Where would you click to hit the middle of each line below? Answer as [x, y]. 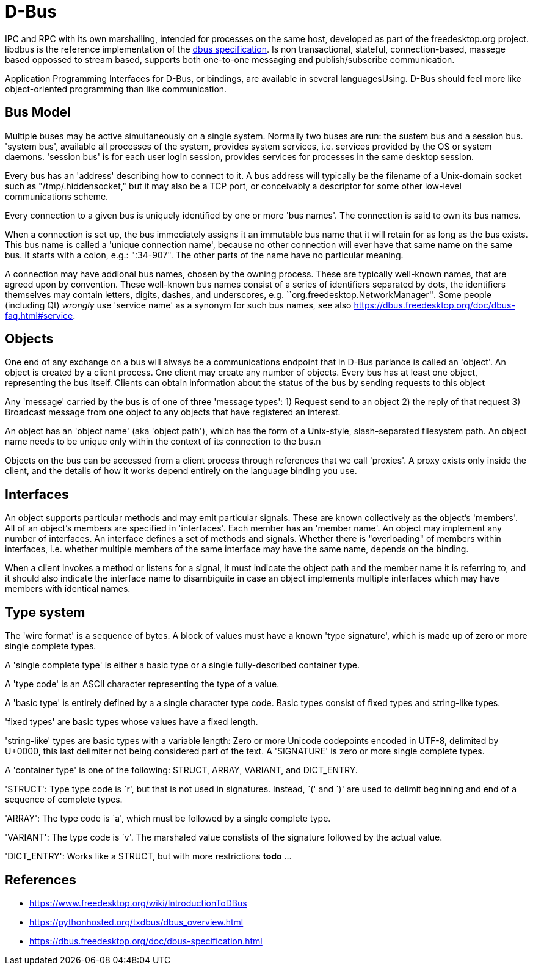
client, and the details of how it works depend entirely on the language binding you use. [181, 471]
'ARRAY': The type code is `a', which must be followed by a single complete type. [168, 819]
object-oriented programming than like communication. [116, 89]
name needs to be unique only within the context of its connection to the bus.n [163, 442]
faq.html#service [39, 315]
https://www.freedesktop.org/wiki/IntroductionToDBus [138, 903]
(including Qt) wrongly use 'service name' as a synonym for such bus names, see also [178, 305]
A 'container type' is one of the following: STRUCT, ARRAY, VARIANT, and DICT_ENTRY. [181, 770]
